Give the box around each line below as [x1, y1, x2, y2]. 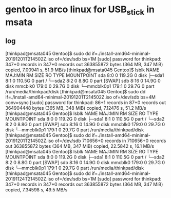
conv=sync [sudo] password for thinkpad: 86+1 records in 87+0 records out [5, 99, 166, 106]
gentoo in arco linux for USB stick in [5, 4, 155, 17]
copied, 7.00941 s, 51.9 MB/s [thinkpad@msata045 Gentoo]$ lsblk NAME [5, 67, 160, 73]
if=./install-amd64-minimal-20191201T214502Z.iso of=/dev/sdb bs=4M [5, 94, 156, 100]
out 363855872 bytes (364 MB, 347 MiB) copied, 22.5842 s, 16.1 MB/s [5, 143, 155, 149]
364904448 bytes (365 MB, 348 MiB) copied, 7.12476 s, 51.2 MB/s [5, 105, 146, 111]
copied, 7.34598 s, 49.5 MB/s [5, 186, 68, 193]
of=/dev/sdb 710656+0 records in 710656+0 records [54, 137, 166, 144]
